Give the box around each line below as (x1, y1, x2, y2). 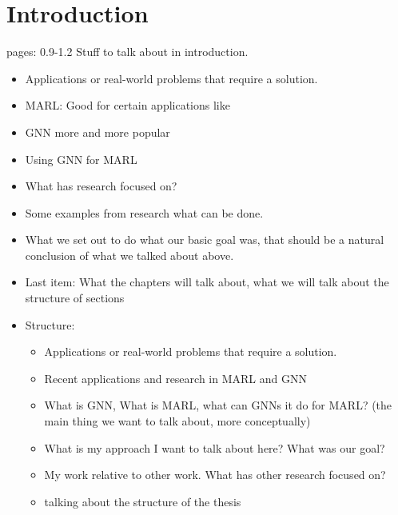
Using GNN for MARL (25, 150, 137, 167)
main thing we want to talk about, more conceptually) (44, 413, 311, 429)
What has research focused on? (25, 178, 177, 194)
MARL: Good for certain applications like (25, 97, 230, 114)
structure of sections (25, 289, 125, 306)
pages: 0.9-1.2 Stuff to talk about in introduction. (6, 43, 249, 60)
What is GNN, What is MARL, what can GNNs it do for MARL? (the (44, 397, 392, 413)
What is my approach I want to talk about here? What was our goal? (44, 439, 385, 456)
